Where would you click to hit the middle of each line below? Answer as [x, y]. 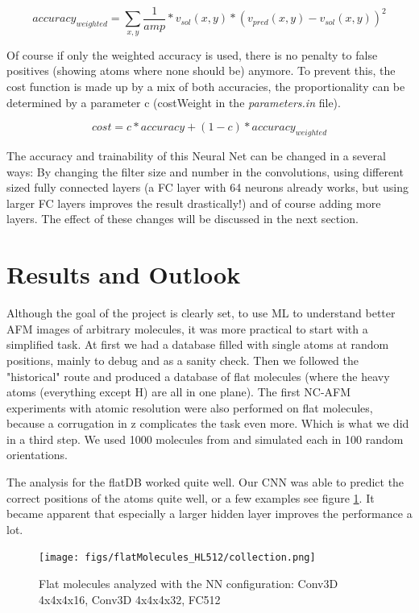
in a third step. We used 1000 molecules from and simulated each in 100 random [205, 439]
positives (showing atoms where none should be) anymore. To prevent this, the [201, 70]
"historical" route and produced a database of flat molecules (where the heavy [198, 376]
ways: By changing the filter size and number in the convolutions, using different [205, 171]
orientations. [37, 455]
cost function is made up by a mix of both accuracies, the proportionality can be [206, 87]
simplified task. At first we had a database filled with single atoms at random [198, 344]
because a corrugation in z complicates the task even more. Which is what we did [208, 423]
